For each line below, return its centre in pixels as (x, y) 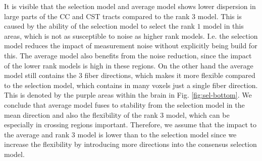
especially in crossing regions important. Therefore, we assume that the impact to (130, 125)
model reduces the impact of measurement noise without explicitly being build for (131, 46)
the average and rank (37, 134)
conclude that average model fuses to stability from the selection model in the (124, 104)
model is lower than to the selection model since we (157, 134)
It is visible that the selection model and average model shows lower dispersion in (130, 6)
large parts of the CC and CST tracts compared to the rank (97, 16)
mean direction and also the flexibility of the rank (81, 114)
